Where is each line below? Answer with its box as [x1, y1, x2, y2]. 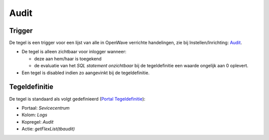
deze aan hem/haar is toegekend [34, 55, 102, 62]
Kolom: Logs [21, 112, 47, 118]
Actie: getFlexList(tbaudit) [21, 126, 75, 132]
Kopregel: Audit [21, 119, 54, 125]
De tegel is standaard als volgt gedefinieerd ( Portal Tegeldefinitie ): [9, 96, 145, 102]
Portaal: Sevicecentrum [21, 105, 70, 111]
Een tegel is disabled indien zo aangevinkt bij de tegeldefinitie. [21, 70, 149, 76]
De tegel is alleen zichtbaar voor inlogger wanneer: [21, 49, 127, 55]
